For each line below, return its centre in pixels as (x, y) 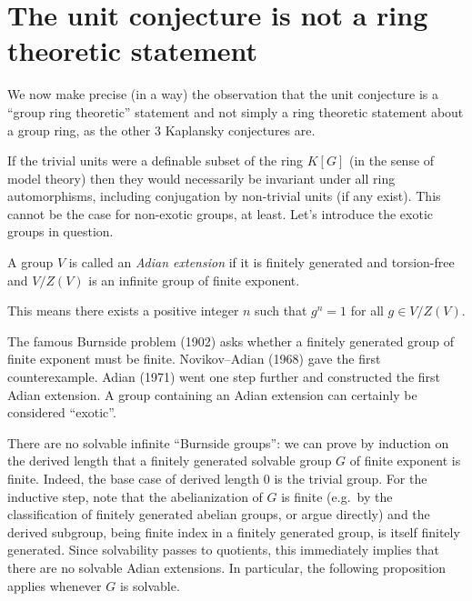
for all (367, 311)
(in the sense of (392, 160)
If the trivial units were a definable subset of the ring (156, 160)
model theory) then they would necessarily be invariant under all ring (201, 178)
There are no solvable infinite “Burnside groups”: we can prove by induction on (228, 442)
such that (281, 311)
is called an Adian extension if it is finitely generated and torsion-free (261, 262)
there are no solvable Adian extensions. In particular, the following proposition (226, 567)
